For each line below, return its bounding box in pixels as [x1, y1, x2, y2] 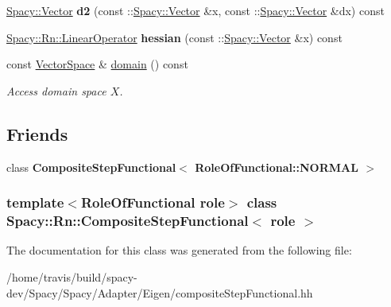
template [6, 192, 64, 212]
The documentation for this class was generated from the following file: [6, 242, 352, 258]
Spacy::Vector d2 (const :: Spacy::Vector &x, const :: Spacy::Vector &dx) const [6, 2, 385, 18]
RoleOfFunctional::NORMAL [195, 158, 358, 175]
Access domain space [6, 82, 106, 99]
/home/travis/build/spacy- [6, 268, 137, 285]
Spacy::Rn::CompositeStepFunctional [6, 211, 249, 231]
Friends [6, 121, 68, 146]
